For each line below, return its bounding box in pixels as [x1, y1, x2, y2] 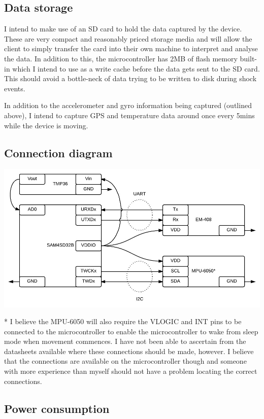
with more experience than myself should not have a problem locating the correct [4, 366, 257, 376]
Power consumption [4, 400, 110, 416]
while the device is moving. [4, 120, 88, 130]
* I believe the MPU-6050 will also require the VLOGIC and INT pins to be [4, 316, 242, 327]
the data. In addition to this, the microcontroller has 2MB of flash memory [4, 53, 238, 63]
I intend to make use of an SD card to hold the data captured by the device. [4, 23, 242, 34]
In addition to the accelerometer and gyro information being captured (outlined [4, 100, 252, 111]
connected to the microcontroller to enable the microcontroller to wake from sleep [4, 326, 258, 336]
